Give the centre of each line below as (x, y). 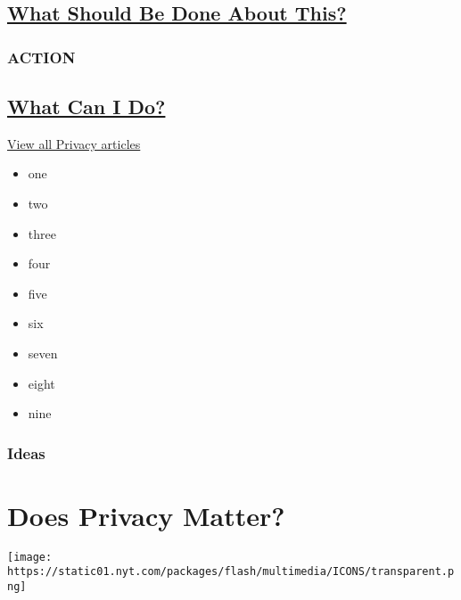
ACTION (41, 57)
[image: (30, 557)
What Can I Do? (86, 107)
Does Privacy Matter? (146, 515)
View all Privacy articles (74, 143)
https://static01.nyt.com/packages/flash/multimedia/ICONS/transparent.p (231, 572)
